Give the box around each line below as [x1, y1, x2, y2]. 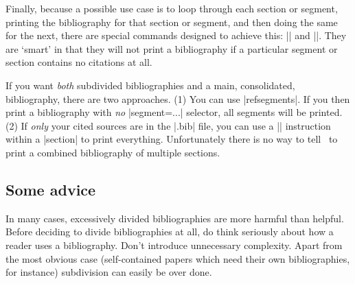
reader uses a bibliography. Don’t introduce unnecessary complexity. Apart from [5, 237, 343, 252]
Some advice [5, 178, 96, 200]
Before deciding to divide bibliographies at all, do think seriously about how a [5, 224, 334, 239]
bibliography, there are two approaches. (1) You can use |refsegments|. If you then [5, 91, 350, 106]
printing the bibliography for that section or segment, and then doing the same [5, 14, 338, 29]
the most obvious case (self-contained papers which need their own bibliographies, [5, 251, 350, 265]
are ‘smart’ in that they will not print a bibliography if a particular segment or [5, 41, 338, 56]
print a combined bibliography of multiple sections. [5, 145, 220, 159]
